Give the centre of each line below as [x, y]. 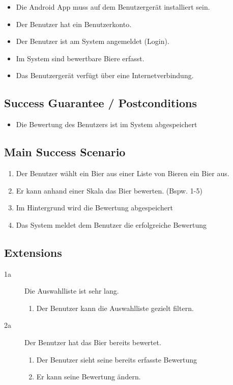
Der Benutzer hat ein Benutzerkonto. [74, 24]
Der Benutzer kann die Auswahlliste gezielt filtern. [115, 308]
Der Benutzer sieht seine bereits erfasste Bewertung [117, 359]
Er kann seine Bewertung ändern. [89, 377]
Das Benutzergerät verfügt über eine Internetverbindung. [105, 75]
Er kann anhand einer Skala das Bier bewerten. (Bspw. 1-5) [109, 190]
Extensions [33, 252]
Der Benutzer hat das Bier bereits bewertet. [93, 342]
